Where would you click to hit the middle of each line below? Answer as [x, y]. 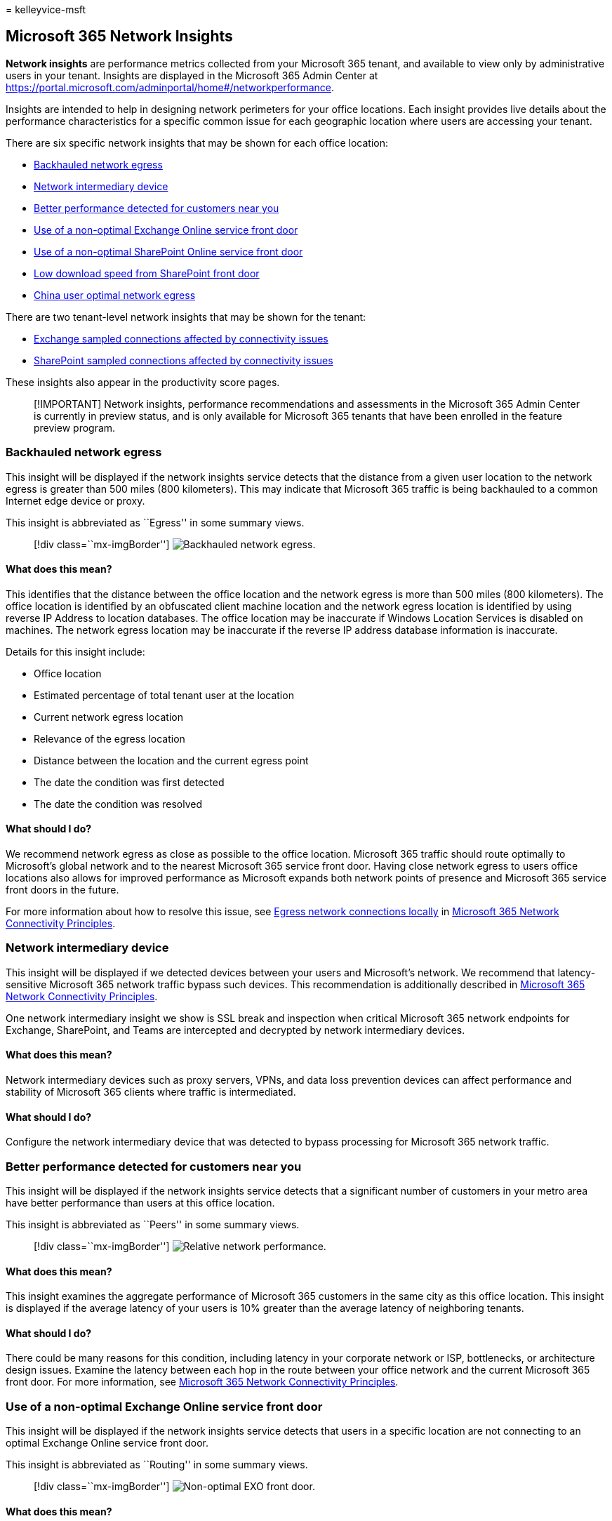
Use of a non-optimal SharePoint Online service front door [168, 251]
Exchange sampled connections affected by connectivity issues [181, 338]
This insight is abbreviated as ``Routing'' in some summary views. [157, 1465]
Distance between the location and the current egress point [171, 760]
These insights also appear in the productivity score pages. [143, 382]
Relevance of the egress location [109, 738]
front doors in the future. [62, 890]
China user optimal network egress [115, 295]
